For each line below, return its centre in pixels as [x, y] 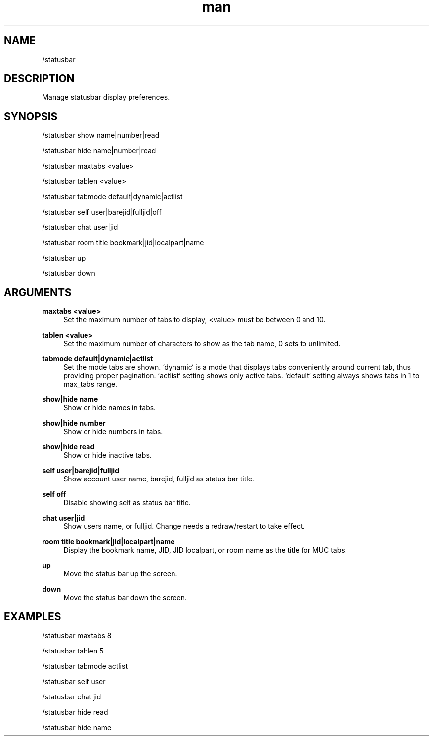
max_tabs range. [90, 384]
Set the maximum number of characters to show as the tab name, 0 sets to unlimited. [202, 344]
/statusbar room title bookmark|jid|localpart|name [123, 243]
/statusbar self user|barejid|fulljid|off [102, 212]
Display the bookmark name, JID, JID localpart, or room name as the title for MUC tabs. [205, 550]
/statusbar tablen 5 [73, 651]
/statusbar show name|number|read [101, 135]
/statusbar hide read [75, 712]
